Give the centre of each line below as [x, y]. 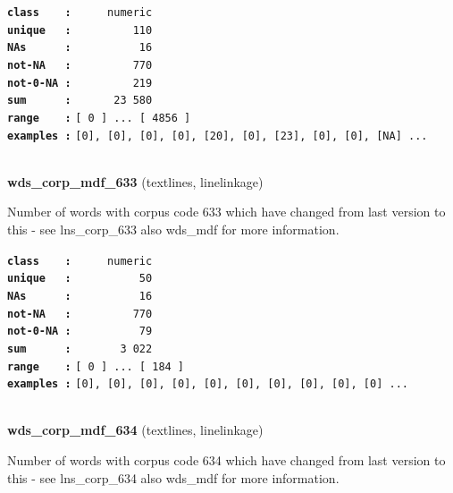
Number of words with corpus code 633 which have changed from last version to [226, 212]
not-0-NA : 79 [80, 331]
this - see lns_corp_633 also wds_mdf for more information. [173, 229]
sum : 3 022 [80, 348]
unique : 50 [80, 279]
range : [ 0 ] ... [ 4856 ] [99, 118]
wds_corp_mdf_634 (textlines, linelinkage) [135, 430]
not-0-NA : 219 [80, 83]
